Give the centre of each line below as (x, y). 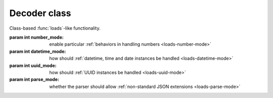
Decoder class (40, 13)
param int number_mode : (37, 37)
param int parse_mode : (34, 79)
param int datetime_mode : (38, 51)
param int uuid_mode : (33, 65)
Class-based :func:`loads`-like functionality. (55, 28)
